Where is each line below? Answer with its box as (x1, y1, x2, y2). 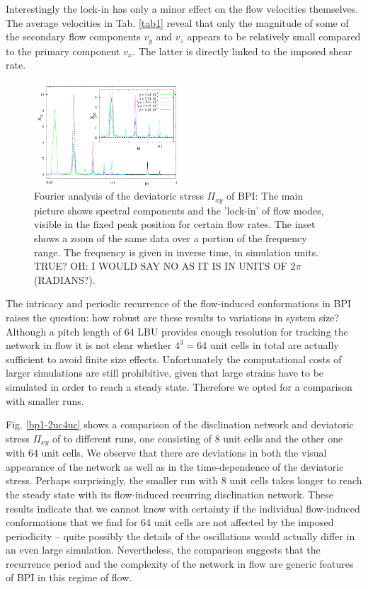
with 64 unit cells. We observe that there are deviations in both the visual (6, 445, 327, 460)
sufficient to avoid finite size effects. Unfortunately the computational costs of (6, 351, 342, 366)
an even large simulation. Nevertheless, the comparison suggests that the (6, 542, 321, 557)
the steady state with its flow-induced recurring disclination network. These (6, 486, 333, 501)
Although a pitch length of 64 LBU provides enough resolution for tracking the (6, 324, 348, 338)
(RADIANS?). (34, 272, 96, 287)
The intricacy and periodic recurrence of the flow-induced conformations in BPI (6, 296, 351, 311)
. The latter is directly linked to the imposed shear (132, 43, 352, 58)
